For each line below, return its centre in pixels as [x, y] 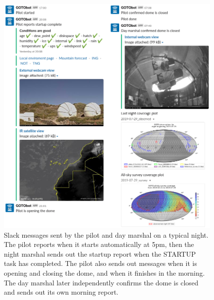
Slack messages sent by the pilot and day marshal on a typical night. [106, 234]
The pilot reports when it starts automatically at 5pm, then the [99, 244]
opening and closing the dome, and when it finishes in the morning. [104, 272]
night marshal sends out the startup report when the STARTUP [100, 253]
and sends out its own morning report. [61, 292]
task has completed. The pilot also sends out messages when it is [100, 263]
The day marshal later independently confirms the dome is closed [101, 282]
